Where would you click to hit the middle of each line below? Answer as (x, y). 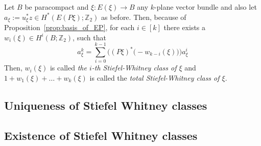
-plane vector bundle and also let (206, 7)
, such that (89, 37)
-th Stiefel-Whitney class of (134, 68)
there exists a (185, 27)
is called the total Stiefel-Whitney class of (155, 77)
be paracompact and (57, 7)
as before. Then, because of (144, 17)
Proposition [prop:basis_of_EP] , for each (69, 27)
